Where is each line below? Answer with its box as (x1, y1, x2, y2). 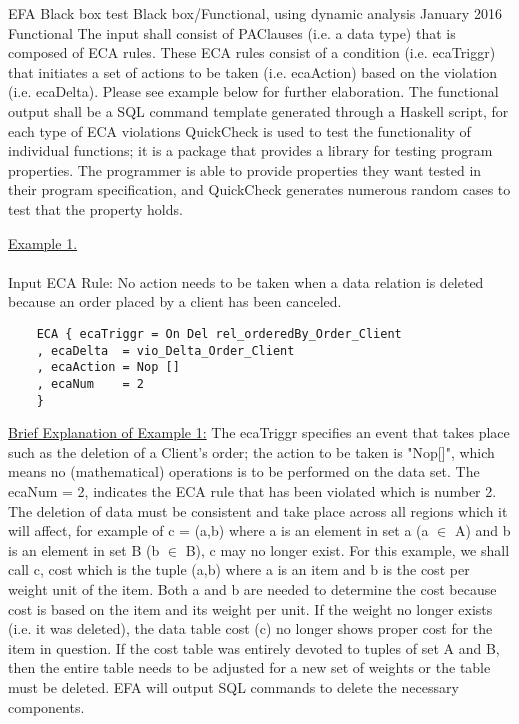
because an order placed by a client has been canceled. (8, 291, 342, 312)
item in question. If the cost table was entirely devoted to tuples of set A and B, (8, 637, 500, 658)
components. (8, 696, 85, 717)
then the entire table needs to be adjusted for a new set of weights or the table (8, 657, 491, 678)
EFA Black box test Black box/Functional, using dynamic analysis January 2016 (8, 3, 502, 23)
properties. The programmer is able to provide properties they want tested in (8, 159, 482, 180)
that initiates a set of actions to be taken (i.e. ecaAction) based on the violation (8, 61, 498, 82)
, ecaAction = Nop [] (36, 360, 180, 375)
